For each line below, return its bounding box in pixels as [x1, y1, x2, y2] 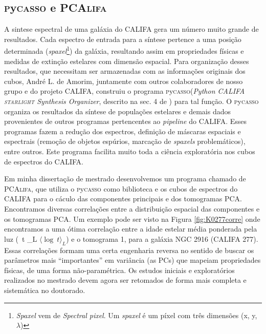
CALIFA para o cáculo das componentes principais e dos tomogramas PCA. [4, 193, 242, 204]
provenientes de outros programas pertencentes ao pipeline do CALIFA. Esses [4, 116, 247, 127]
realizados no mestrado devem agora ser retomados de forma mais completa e [4, 275, 247, 285]
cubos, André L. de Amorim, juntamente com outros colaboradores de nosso [4, 75, 243, 86]
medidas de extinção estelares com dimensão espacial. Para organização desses [4, 55, 249, 66]
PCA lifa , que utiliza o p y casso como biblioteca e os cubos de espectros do [4, 183, 238, 194]
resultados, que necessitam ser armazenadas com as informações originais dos [4, 66, 246, 76]
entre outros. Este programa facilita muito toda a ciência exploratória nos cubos [4, 145, 255, 156]
